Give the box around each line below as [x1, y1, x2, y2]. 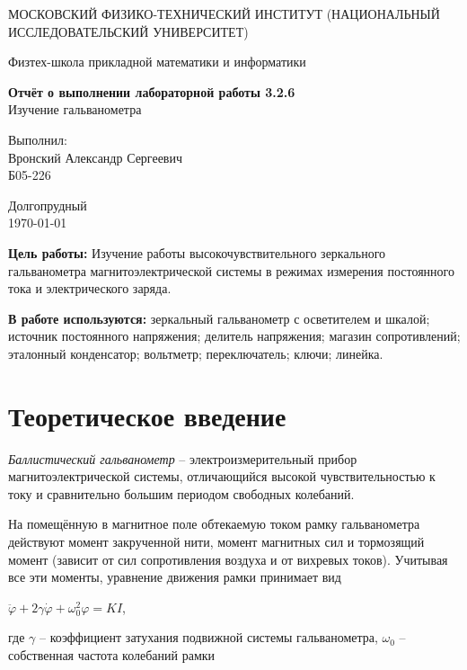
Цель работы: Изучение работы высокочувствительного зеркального [8, 243, 386, 262]
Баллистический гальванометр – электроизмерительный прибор [8, 449, 357, 468]
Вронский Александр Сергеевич [8, 147, 182, 166]
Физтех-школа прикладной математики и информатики [8, 52, 306, 71]
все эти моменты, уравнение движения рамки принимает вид [8, 567, 341, 586]
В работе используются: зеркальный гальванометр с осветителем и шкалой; [8, 308, 430, 327]
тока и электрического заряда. [8, 279, 172, 298]
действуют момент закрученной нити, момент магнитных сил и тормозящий [8, 532, 425, 550]
